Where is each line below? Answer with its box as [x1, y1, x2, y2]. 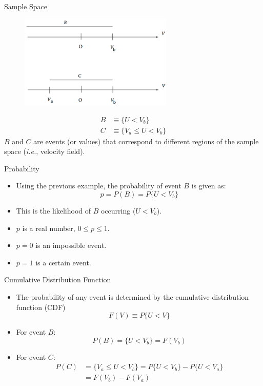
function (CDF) [16, 301, 66, 312]
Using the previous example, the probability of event [16, 180, 181, 191]
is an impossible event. [35, 240, 107, 250]
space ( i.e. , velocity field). [4, 146, 85, 157]
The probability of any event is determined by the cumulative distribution [16, 292, 249, 302]
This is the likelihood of [16, 205, 91, 216]
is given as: [191, 180, 226, 191]
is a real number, [22, 222, 75, 233]
